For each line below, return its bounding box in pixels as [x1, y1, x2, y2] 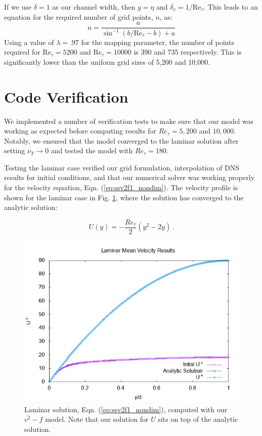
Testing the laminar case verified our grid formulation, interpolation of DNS [4, 162, 239, 172]
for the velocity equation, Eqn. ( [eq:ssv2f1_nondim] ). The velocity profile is [4, 182, 238, 193]
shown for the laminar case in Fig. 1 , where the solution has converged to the [4, 192, 244, 202]
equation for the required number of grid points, [4, 11, 153, 22]
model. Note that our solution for [45, 414, 149, 424]
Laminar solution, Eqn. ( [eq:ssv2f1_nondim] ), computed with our [24, 404, 227, 414]
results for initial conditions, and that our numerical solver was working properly [4, 172, 255, 183]
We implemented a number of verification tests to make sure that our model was [4, 115, 254, 126]
